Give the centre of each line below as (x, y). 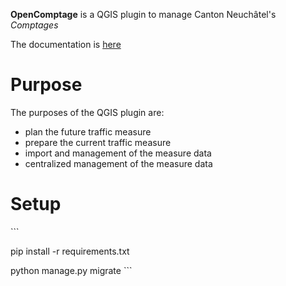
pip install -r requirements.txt (70, 251)
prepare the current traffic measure (98, 142)
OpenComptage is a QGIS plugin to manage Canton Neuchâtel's (143, 14)
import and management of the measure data (118, 153)
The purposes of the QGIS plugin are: (87, 112)
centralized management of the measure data (118, 163)
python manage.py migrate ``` (71, 270)
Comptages (34, 25)
